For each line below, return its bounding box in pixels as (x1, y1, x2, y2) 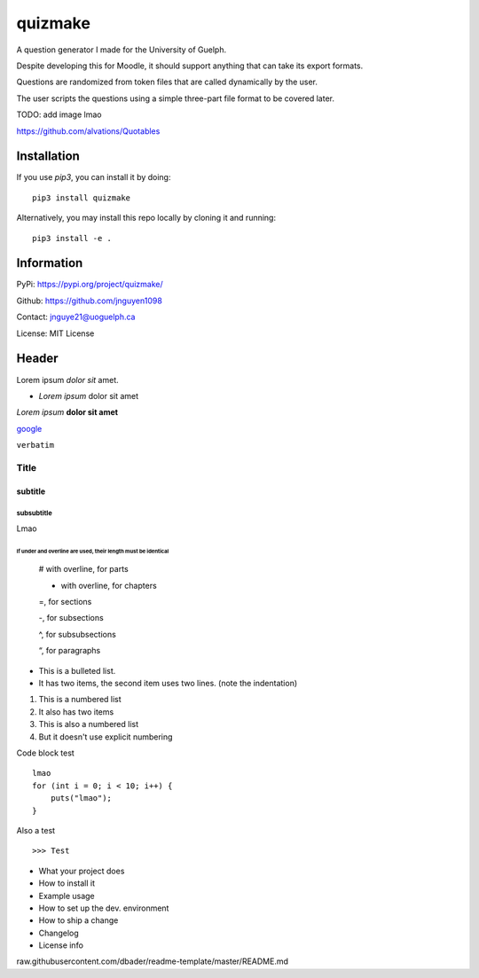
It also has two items (38, 706, 114, 717)
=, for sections (38, 597, 92, 607)
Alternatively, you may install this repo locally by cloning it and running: (16, 213, 277, 223)
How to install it (38, 878, 95, 888)
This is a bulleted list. (38, 665, 116, 676)
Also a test (16, 825, 56, 835)
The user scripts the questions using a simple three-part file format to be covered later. (16, 93, 334, 104)
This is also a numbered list (38, 719, 139, 730)
